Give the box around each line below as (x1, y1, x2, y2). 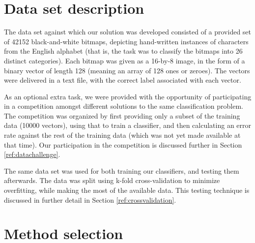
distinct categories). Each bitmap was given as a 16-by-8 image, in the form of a (4, 55, 245, 65)
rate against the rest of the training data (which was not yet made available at (4, 130, 241, 140)
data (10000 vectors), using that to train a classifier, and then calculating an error (4, 120, 252, 130)
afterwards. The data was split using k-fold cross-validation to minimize (4, 175, 220, 185)
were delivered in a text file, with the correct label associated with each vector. (4, 75, 241, 85)
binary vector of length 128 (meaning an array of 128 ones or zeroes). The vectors (4, 65, 250, 75)
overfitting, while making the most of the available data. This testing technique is (4, 185, 250, 195)
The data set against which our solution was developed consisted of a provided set (4, 27, 252, 37)
